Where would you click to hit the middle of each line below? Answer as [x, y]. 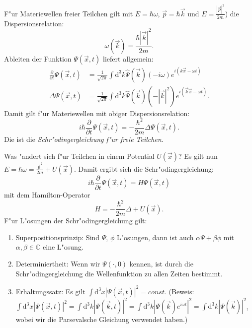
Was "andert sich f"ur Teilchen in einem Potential [79, 156]
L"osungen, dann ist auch [155, 237]
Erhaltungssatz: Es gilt [50, 291]
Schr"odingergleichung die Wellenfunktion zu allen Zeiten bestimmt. [119, 273]
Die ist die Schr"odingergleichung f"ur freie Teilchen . [84, 139]
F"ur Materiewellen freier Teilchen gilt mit [69, 13]
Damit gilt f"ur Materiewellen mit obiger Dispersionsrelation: [97, 113]
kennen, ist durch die [161, 263]
